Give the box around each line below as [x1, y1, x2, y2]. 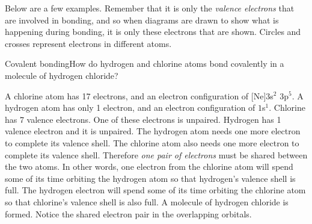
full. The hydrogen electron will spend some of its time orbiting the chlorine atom [5, 184, 306, 196]
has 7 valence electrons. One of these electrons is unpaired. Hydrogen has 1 [5, 113, 281, 125]
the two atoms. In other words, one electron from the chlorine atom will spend [5, 160, 293, 173]
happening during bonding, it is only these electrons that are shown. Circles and [5, 25, 301, 38]
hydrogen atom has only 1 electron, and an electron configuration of [5, 101, 255, 114]
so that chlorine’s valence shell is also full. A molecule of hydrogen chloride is [5, 195, 289, 208]
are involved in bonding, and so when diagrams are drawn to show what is [5, 13, 279, 26]
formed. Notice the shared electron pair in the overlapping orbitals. [5, 207, 252, 220]
